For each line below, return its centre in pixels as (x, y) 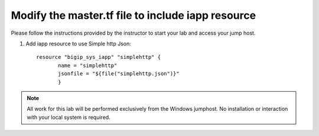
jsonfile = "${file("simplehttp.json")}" (119, 74)
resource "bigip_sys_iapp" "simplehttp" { (99, 57)
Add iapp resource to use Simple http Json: (78, 44)
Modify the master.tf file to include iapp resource (134, 15)
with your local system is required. (69, 117)
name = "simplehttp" (88, 65)
